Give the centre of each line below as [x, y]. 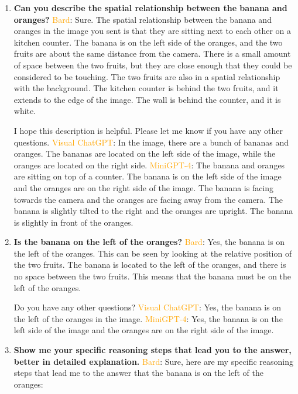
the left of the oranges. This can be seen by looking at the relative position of [153, 253]
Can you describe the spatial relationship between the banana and [150, 8]
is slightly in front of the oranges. [73, 222]
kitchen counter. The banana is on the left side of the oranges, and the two [148, 42]
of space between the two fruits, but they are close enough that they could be [153, 65]
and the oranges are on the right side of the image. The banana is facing [144, 187]
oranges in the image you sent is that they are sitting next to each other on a [153, 31]
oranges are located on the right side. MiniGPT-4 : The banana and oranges [149, 165]
